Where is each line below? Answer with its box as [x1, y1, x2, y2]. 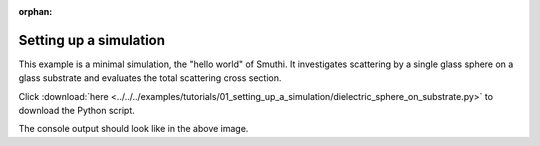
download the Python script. [18, 105, 135, 117]
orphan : [18, 6, 53, 17]
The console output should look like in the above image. [18, 123, 249, 135]
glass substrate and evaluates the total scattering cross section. [18, 72, 282, 84]
